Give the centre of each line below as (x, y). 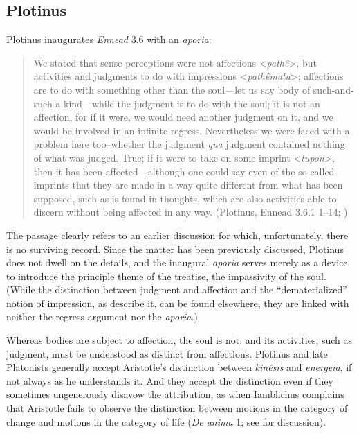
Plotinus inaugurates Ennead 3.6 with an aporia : (109, 39)
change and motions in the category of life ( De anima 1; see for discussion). (166, 421)
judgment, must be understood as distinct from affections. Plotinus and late (167, 353)
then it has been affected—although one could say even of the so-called (184, 171)
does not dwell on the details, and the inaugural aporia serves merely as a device (177, 262)
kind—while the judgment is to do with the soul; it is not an (192, 103)
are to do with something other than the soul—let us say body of (172, 89)
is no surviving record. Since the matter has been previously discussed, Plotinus (175, 249)
